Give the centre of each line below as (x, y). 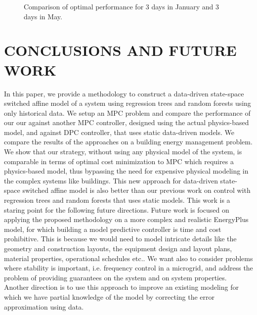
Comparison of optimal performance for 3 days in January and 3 (121, 6)
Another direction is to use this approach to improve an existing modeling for (121, 287)
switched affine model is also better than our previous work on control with (136, 190)
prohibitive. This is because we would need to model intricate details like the (120, 239)
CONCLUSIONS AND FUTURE (120, 50)
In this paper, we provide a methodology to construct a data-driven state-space (124, 93)
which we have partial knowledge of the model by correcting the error (109, 296)
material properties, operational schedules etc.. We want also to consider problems (128, 258)
